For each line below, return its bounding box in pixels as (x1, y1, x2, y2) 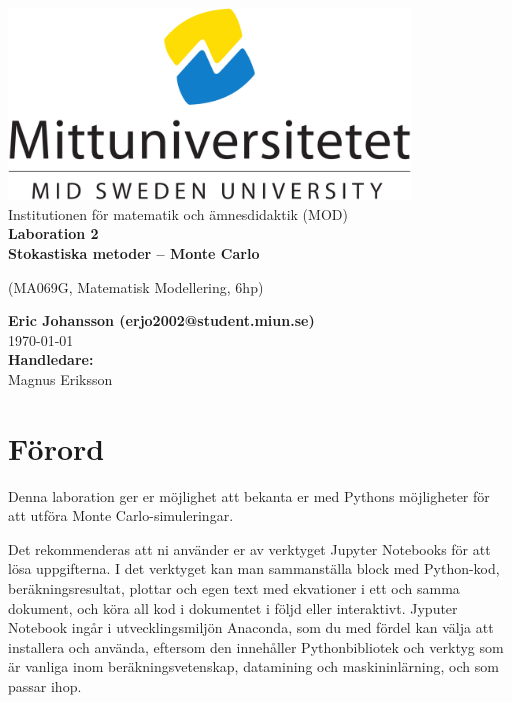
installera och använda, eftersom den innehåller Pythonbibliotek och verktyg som (8, 636, 504, 657)
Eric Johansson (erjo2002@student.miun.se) (8, 310, 315, 331)
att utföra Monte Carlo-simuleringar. (8, 505, 234, 526)
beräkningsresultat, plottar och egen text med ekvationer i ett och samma (8, 577, 460, 598)
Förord (8, 427, 105, 468)
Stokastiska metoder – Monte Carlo (8, 242, 260, 263)
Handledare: (8, 349, 94, 370)
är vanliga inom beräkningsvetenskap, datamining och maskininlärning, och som (8, 656, 499, 677)
